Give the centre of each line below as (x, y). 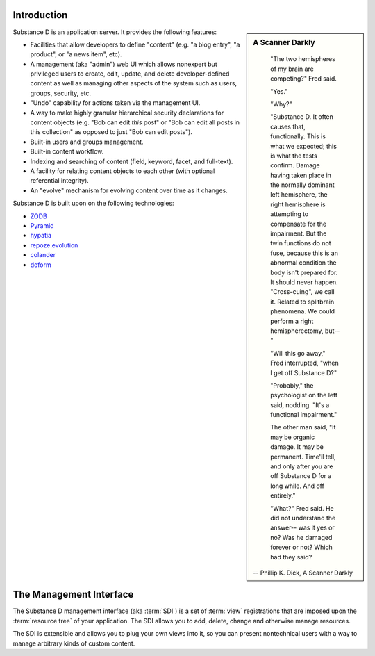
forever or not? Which (301, 547)
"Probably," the (292, 385)
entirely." (283, 495)
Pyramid (42, 225)
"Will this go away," (298, 353)
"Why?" (281, 104)
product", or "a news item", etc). (76, 54)
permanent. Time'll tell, (303, 457)
